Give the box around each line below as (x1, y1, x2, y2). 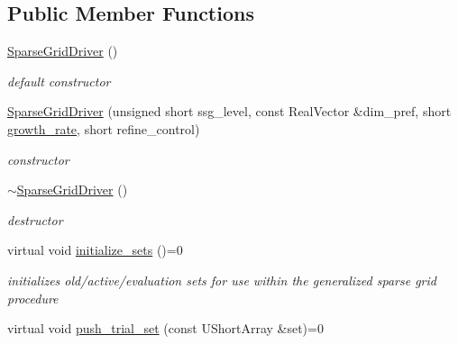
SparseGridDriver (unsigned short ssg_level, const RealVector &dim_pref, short (7, 102, 452, 121)
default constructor (7, 71, 111, 90)
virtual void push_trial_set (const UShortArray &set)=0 (7, 319, 324, 338)
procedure (7, 288, 59, 307)
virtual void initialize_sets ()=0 (7, 240, 183, 259)
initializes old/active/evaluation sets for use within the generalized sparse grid (7, 270, 436, 289)
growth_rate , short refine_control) (7, 119, 200, 138)
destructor (7, 210, 63, 229)
